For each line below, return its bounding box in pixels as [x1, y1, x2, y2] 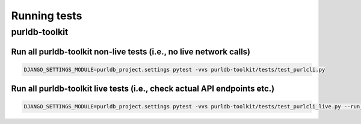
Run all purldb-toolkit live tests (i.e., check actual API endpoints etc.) [11, 84, 275, 94]
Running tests [11, 9, 82, 22]
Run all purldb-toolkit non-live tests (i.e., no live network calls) [11, 46, 251, 57]
